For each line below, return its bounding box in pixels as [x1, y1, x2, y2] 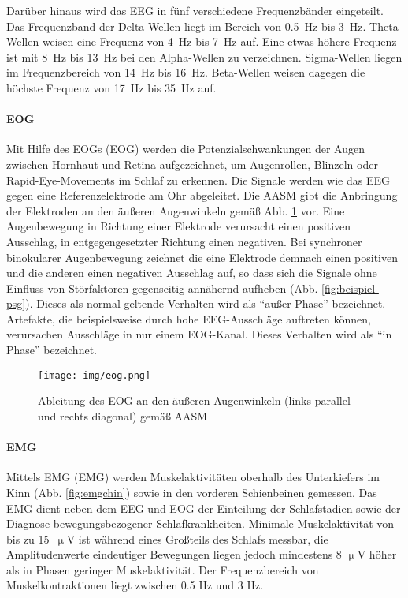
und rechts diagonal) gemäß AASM [38, 407, 208, 424]
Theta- [369, 17, 402, 34]
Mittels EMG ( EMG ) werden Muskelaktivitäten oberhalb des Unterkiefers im [6, 469, 380, 485]
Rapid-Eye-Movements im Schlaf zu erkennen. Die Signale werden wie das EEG [6, 171, 391, 188]
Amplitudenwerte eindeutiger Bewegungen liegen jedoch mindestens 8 [6, 546, 342, 562]
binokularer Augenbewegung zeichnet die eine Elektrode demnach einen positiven [6, 249, 399, 265]
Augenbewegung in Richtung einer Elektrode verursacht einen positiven [6, 218, 351, 234]
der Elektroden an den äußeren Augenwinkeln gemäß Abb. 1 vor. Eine [6, 202, 345, 219]
